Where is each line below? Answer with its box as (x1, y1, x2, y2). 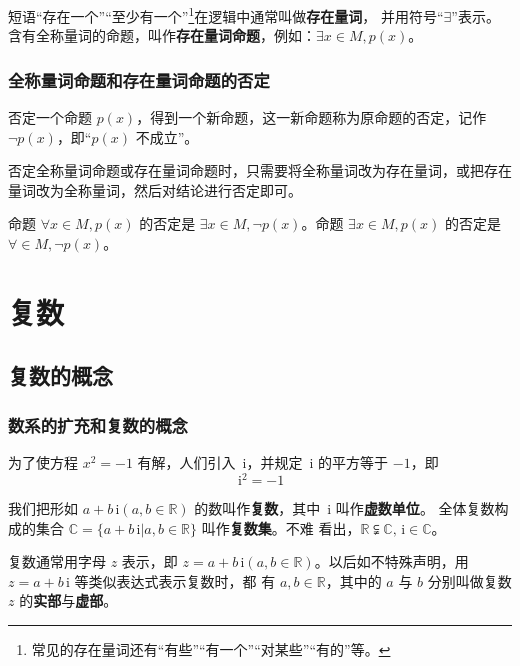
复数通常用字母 (8, 551, 106, 572)
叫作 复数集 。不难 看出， (201, 517, 361, 538)
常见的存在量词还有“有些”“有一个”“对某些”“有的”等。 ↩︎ (31, 639, 391, 660)
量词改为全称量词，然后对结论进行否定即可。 (8, 179, 302, 200)
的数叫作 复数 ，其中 (194, 498, 321, 519)
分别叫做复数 (427, 570, 512, 591)
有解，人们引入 (137, 452, 236, 472)
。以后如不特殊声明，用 (314, 551, 469, 572)
